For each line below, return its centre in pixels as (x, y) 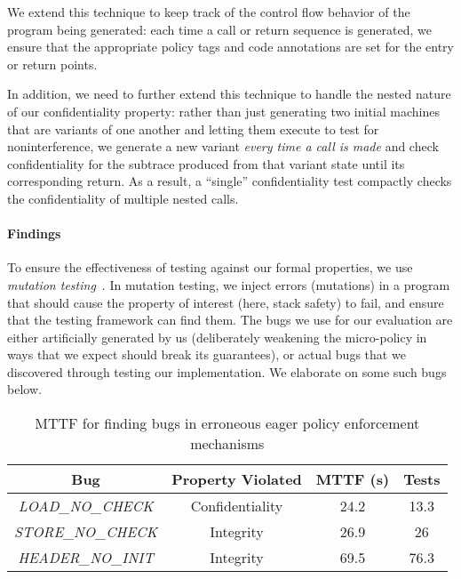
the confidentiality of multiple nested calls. (123, 198)
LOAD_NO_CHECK (86, 506)
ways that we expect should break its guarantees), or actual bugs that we (207, 354)
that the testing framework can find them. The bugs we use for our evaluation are (230, 320)
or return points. (52, 64)
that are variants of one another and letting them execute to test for (193, 129)
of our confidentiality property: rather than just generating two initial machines (223, 111)
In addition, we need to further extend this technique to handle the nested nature (229, 94)
